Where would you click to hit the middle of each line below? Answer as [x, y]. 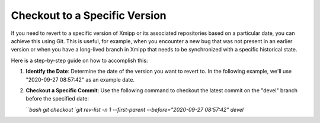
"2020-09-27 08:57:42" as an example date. [80, 79]
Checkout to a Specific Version [89, 15]
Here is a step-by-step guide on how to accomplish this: [79, 60]
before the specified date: [57, 99]
